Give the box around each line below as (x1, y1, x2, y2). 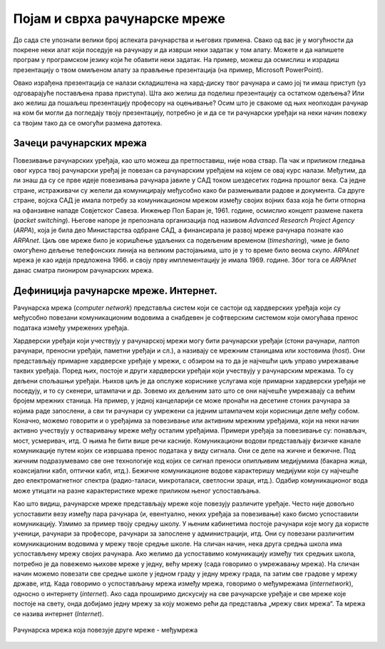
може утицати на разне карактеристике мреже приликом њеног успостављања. (13, 486, 261, 495)
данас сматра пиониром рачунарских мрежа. (13, 266, 154, 274)
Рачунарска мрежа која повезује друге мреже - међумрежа (13, 625, 198, 634)
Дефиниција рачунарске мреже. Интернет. (13, 284, 217, 296)
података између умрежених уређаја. (13, 323, 130, 332)
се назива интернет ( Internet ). (13, 609, 104, 618)
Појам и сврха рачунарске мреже (13, 11, 226, 26)
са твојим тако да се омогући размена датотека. (13, 119, 163, 127)
